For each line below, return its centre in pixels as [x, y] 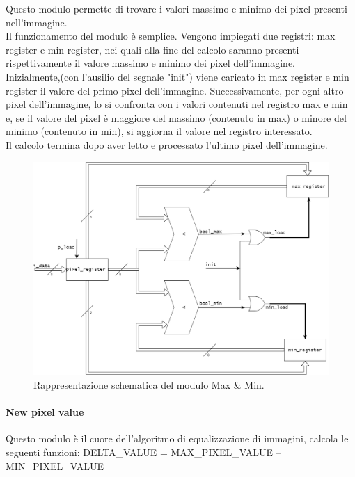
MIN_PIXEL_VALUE [55, 466]
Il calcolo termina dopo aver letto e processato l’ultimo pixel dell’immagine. [167, 144]
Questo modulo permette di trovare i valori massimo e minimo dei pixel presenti [176, 8]
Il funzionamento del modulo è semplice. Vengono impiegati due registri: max [171, 36]
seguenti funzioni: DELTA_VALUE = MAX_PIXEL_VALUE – [143, 452]
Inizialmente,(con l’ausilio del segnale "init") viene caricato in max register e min [177, 76]
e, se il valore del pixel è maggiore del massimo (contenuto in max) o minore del [176, 117]
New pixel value [45, 412]
